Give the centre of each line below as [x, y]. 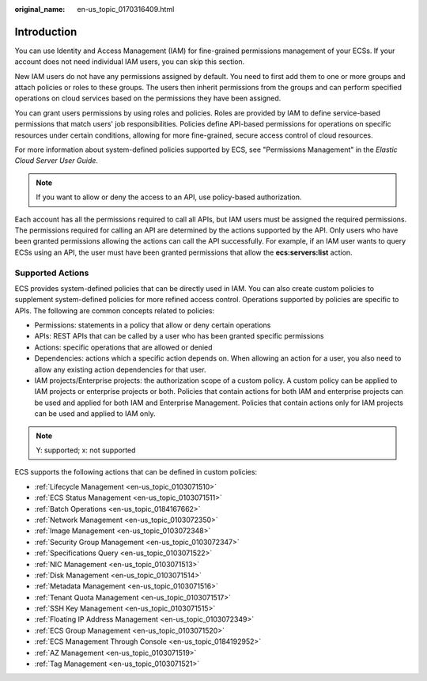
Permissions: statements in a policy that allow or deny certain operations [153, 325]
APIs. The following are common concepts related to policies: [115, 310]
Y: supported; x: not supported [86, 450]
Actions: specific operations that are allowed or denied [123, 347]
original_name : [40, 9]
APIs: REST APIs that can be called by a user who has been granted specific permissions [179, 336]
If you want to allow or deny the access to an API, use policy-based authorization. [169, 197]
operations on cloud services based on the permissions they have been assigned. [148, 98]
